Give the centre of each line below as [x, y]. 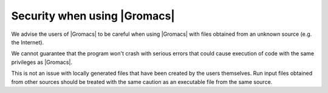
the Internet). [28, 42]
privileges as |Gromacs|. [42, 62]
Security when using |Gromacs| [93, 16]
